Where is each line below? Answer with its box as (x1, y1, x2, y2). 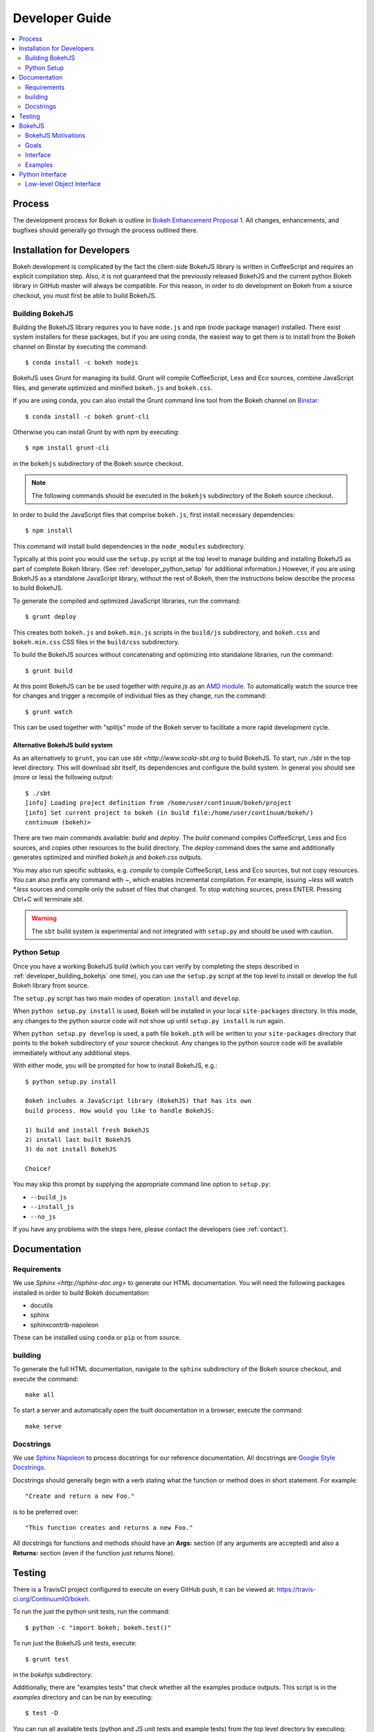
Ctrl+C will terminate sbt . (12, 894, 84, 903)
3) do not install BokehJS (25, 1145, 117, 1154)
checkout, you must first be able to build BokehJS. (12, 291, 157, 299)
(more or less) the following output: (12, 773, 114, 781)
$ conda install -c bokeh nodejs (25, 359, 139, 366)
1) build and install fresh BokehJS (25, 1126, 150, 1134)
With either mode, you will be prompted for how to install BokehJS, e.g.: (12, 1061, 217, 1070)
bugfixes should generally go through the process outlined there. (12, 226, 199, 234)
